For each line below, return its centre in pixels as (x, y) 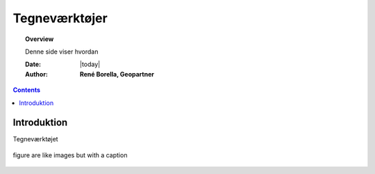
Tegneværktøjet (35, 139)
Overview (40, 39)
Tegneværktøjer (60, 18)
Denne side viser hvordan (62, 52)
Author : (37, 74)
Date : (33, 64)
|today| (90, 64)
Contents (27, 90)
